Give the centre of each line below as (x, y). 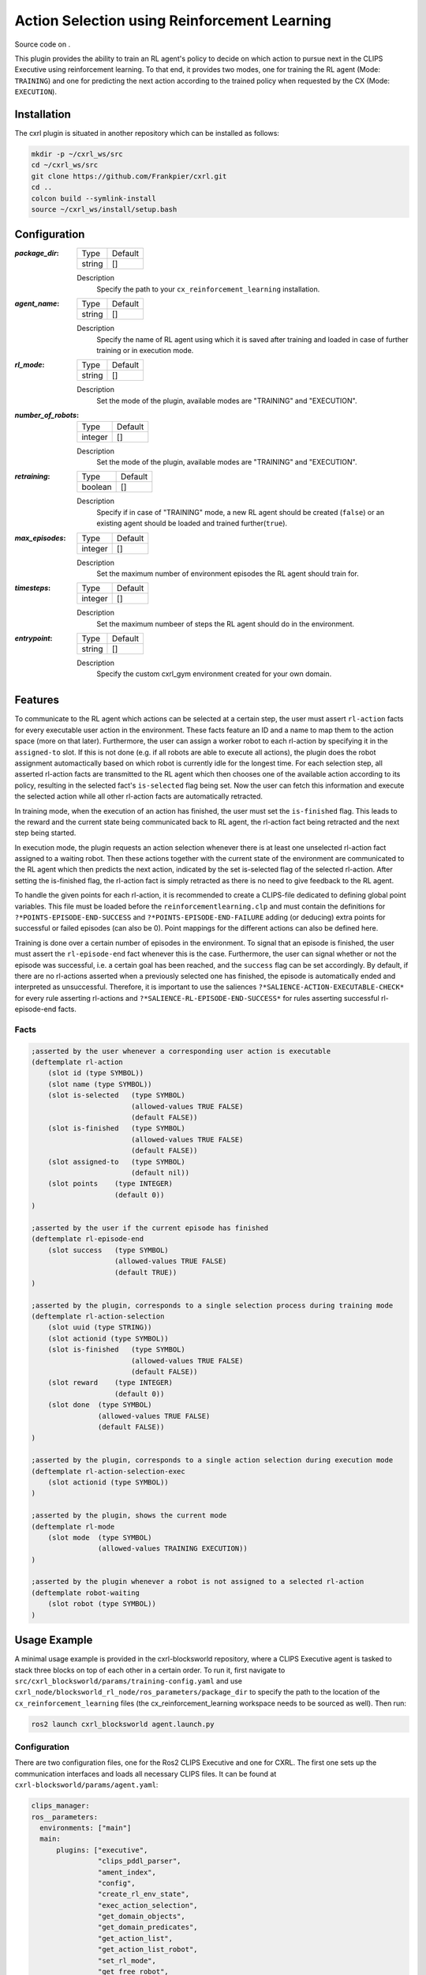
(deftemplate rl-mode (73, 1526)
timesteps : (33, 588)
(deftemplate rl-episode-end (88, 1239)
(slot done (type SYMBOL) (100, 1405)
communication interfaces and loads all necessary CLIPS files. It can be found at (146, 1774)
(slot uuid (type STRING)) (100, 1328)
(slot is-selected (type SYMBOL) (116, 1095)
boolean (97, 487)
